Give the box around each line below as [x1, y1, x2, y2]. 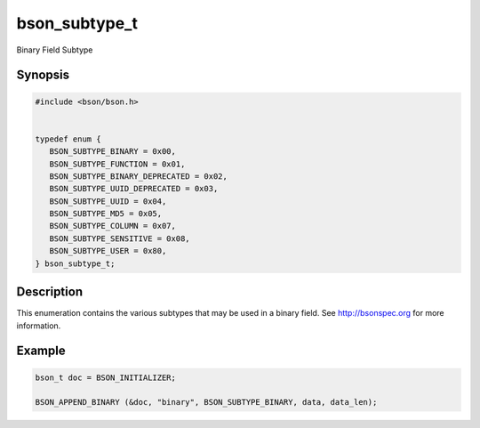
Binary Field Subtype [16, 44, 93, 55]
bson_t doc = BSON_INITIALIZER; [35, 372, 177, 383]
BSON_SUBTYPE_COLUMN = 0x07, [49, 221, 177, 231]
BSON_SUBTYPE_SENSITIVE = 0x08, [49, 233, 190, 244]
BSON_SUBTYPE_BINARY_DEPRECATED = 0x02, [49, 171, 228, 182]
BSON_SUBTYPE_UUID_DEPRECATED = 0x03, [49, 183, 219, 194]
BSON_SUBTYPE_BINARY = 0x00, [49, 147, 177, 157]
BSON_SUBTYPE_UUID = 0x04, [49, 196, 167, 206]
